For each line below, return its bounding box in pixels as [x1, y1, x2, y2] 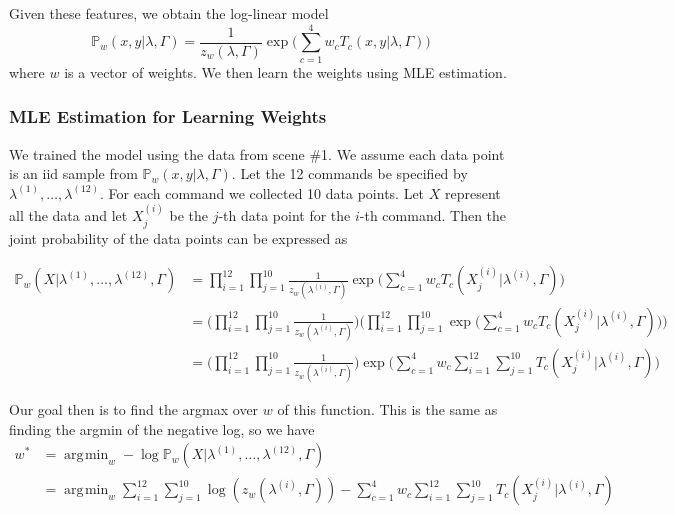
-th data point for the [218, 205, 351, 226]
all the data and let [9, 205, 128, 226]
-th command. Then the [359, 205, 507, 226]
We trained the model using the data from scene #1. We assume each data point [9, 143, 505, 164]
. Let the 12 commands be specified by [231, 163, 468, 184]
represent [444, 182, 501, 203]
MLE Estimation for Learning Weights [9, 104, 327, 129]
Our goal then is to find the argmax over [9, 399, 259, 420]
